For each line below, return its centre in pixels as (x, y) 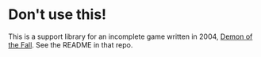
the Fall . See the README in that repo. (71, 44)
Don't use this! (58, 15)
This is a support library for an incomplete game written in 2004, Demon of (130, 36)
